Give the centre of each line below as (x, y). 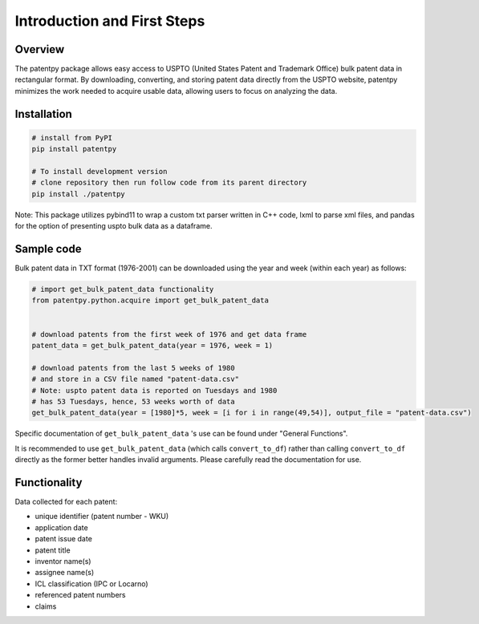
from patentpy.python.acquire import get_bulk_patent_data (150, 300)
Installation (43, 113)
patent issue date (63, 539)
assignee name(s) (65, 573)
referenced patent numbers (80, 595)
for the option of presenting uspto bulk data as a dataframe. (114, 226)
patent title (53, 550)
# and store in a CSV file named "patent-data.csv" (136, 379)
